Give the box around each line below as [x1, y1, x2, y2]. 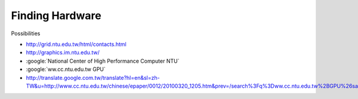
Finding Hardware [11, 9, 101, 22]
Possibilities [11, 30, 41, 37]
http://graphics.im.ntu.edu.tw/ [26, 49, 100, 56]
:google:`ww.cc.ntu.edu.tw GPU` [26, 66, 106, 73]
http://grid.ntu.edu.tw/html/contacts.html [26, 41, 126, 48]
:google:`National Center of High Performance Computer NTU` [26, 57, 180, 64]
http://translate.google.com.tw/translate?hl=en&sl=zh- [26, 74, 161, 81]
